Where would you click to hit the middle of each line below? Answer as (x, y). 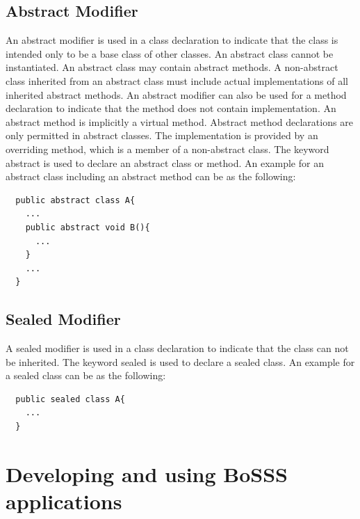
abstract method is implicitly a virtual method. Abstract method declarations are (179, 121)
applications (64, 501)
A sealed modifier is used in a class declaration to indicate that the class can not (177, 348)
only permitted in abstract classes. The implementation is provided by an (162, 135)
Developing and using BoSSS (147, 473)
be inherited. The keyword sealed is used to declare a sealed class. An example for (180, 361)
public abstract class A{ (75, 200)
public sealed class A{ (70, 399)
